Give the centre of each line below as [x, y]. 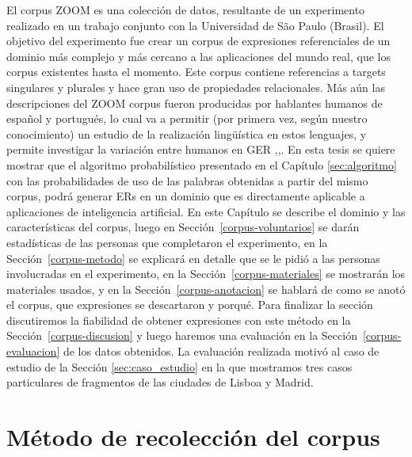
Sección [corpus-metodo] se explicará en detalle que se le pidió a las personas [193, 258]
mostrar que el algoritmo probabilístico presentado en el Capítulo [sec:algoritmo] [202, 164]
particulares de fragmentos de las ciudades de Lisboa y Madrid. [160, 382]
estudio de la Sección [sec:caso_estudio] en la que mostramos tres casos [179, 366]
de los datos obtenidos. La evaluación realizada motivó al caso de [221, 351]
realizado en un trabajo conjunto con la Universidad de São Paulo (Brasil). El [195, 25]
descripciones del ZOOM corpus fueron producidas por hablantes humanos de [195, 103]
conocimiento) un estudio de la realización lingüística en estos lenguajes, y [187, 133]
